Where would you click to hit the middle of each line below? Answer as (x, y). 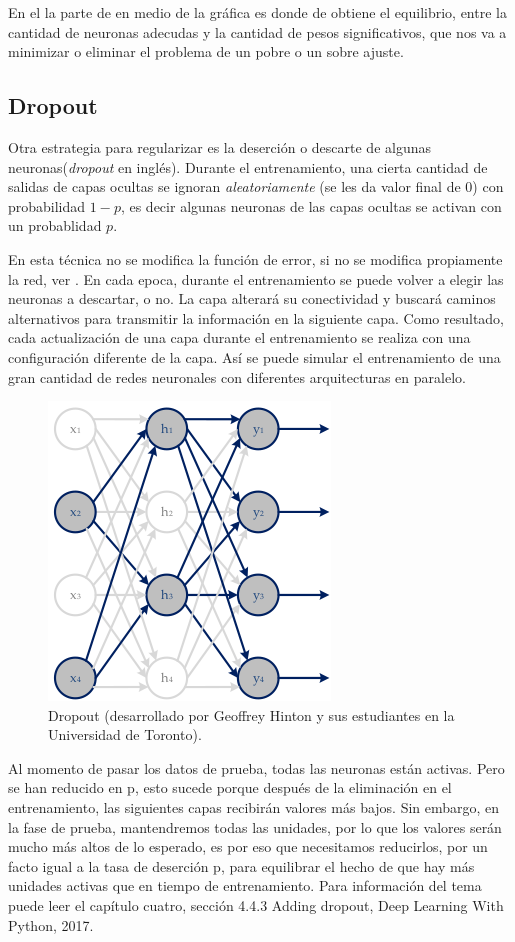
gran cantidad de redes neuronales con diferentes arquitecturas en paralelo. (237, 376)
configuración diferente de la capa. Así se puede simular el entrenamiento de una (254, 356)
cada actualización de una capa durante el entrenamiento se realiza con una (239, 337)
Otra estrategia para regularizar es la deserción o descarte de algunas (219, 146)
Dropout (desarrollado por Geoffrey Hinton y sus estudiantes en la (251, 714)
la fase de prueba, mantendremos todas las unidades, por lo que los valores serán (255, 826)
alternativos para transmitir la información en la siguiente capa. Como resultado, (256, 317)
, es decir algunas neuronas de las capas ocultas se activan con (311, 205)
